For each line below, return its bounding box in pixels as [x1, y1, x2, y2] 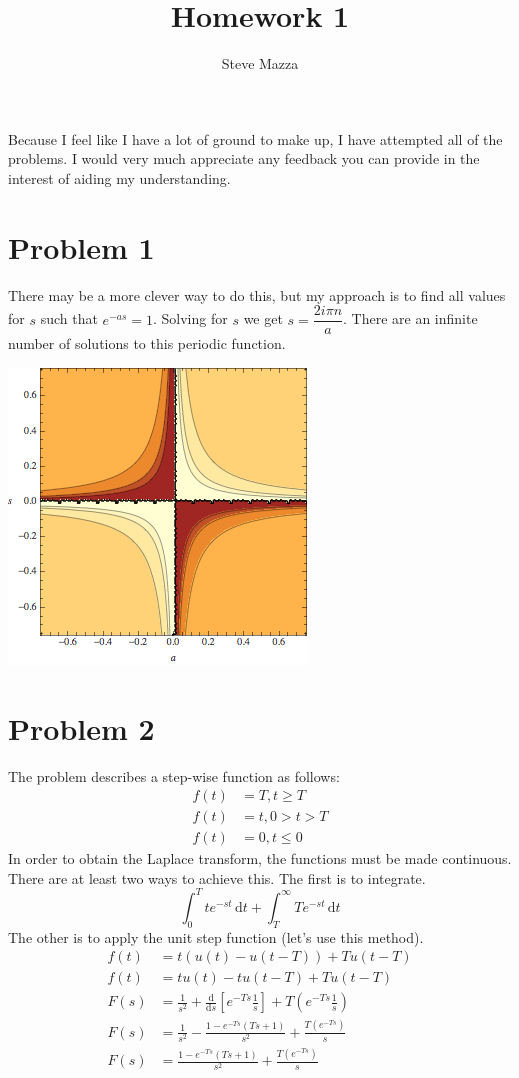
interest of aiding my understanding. [8, 167, 231, 188]
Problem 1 [8, 226, 155, 267]
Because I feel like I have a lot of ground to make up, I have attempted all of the [8, 128, 503, 149]
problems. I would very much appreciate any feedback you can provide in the [8, 148, 480, 169]
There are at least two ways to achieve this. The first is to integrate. [8, 867, 426, 888]
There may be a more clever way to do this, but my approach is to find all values [8, 284, 506, 305]
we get [243, 308, 283, 329]
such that [40, 308, 98, 329]
